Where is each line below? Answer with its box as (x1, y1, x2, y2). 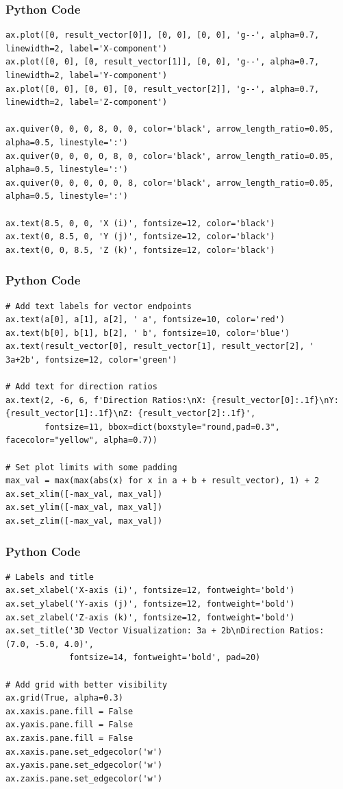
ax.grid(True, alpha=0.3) (5, 693, 123, 703)
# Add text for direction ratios (5, 382, 157, 392)
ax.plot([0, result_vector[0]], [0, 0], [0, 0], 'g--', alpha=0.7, (5, 30, 320, 40)
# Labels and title (5, 572, 94, 582)
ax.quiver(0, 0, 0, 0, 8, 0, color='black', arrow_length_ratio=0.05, (5, 151, 334, 161)
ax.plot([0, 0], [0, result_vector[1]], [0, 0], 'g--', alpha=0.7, (5, 57, 320, 67)
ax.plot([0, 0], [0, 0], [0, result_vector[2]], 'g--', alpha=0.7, (5, 84, 320, 94)
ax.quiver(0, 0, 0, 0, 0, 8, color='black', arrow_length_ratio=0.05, (5, 178, 334, 188)
